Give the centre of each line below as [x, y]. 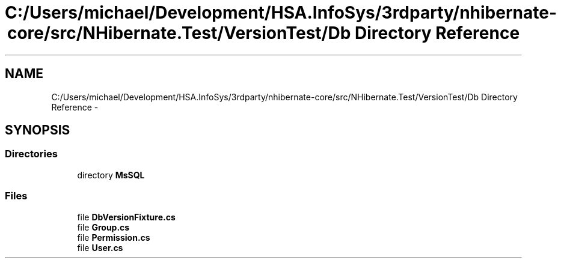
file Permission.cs [114, 237]
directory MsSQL [111, 175]
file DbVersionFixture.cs [126, 217]
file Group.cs [103, 227]
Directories [31, 154]
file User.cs [100, 247]
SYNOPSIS [38, 130]
